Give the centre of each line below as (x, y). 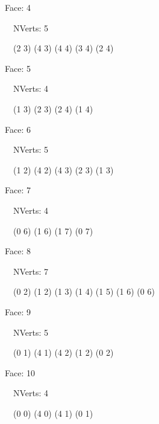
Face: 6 (18, 129)
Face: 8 (18, 251)
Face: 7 (18, 190)
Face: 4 (18, 7)
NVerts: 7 (31, 271)
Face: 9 (18, 311)
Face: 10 (20, 372)
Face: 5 (18, 68)
